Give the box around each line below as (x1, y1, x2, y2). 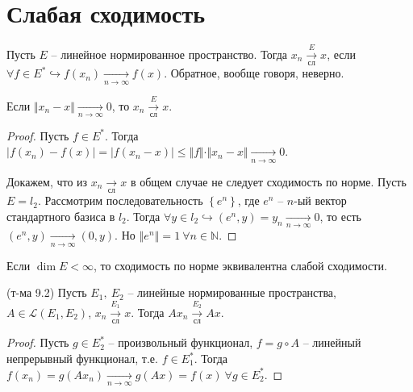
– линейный (302, 334, 361, 351)
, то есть (319, 207, 361, 224)
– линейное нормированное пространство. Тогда (51, 45, 288, 62)
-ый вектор (294, 192, 347, 209)
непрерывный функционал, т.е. (6, 350, 158, 367)
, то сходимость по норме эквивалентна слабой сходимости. (94, 256, 387, 273)
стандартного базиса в (6, 207, 115, 224)
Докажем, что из (6, 173, 88, 190)
